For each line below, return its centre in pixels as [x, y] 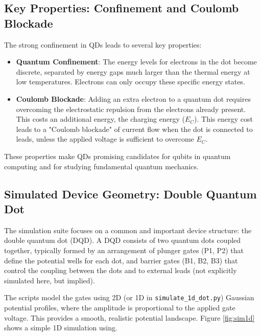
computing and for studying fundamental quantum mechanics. [101, 166]
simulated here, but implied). [50, 280]
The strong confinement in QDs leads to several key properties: [103, 44]
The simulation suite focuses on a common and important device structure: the [128, 230]
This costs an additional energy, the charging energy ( [100, 119]
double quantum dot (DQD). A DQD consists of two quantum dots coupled [123, 240]
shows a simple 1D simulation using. [61, 328]
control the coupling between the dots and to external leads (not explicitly [121, 270]
